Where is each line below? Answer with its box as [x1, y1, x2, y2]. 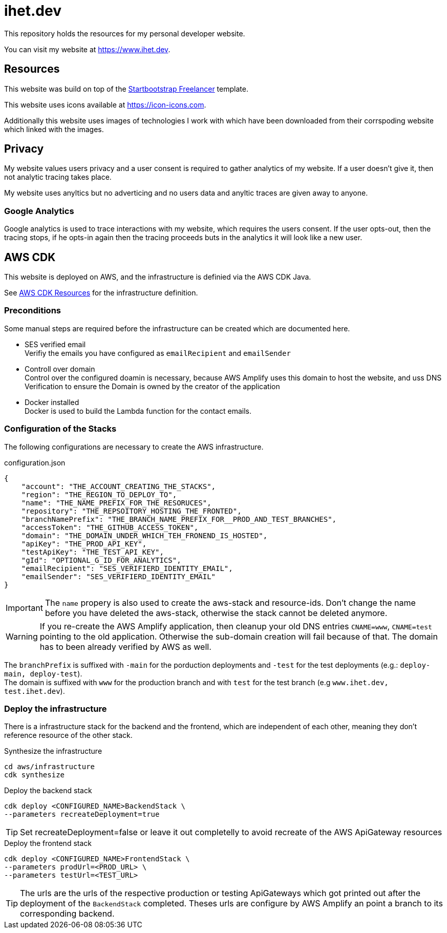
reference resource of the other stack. [4, 731, 133, 740]
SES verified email [25, 340, 86, 349]
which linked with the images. [4, 124, 104, 134]
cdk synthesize [4, 771, 65, 779]
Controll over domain [25, 364, 95, 373]
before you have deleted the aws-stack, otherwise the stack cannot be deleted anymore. [45, 607, 388, 618]
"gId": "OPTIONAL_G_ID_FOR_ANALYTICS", [21, 556, 181, 564]
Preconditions [4, 305, 61, 316]
